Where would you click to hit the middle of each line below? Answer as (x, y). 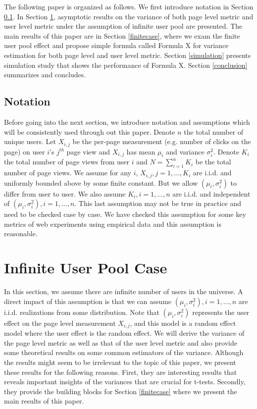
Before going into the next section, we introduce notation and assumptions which (127, 122)
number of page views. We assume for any (68, 173)
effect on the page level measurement (60, 323)
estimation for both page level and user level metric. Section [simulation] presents (128, 55)
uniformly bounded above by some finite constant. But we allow (101, 182)
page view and (88, 151)
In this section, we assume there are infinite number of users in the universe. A (124, 291)
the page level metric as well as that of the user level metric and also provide (121, 342)
